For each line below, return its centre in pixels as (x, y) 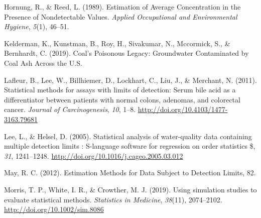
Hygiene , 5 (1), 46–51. (37, 26)
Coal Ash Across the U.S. (43, 63)
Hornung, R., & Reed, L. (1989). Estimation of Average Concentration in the (122, 7)
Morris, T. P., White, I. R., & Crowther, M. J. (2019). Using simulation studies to (130, 189)
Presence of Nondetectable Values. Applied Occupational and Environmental (121, 16)
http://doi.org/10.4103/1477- (183, 109)
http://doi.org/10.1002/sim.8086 (54, 209)
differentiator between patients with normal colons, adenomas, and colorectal (122, 99)
